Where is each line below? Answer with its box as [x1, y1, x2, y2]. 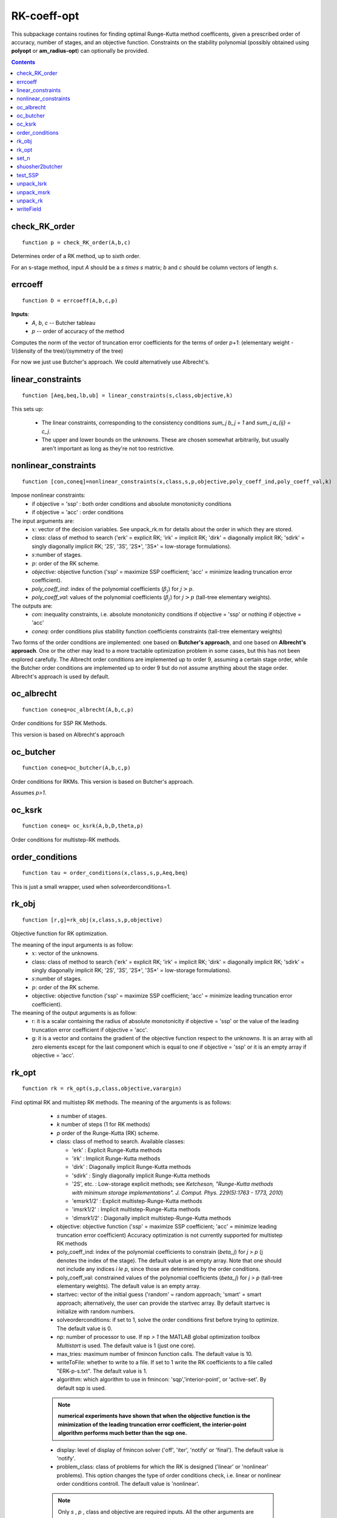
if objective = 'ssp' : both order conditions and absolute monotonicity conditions [32, 500, 232, 507]
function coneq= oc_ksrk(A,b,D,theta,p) [22, 823, 144, 829]
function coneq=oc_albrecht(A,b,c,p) [22, 706, 135, 713]
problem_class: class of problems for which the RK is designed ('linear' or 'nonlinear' [56, 1463, 269, 1471]
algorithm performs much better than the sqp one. [58, 1429, 187, 1437]
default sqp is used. [56, 1384, 106, 1392]
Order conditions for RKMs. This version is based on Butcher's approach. [11, 778, 194, 785]
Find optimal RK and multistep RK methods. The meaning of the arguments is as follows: [11, 1098, 232, 1106]
